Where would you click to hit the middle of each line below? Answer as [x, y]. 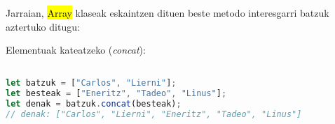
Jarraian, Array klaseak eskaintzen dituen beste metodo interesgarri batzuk [167, 13]
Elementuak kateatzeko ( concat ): [76, 50]
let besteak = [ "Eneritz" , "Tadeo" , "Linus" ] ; [116, 94]
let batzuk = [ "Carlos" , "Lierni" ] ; [91, 83]
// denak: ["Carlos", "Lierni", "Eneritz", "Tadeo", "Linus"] [154, 115]
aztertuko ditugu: [43, 26]
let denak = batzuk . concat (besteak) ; [94, 104]
